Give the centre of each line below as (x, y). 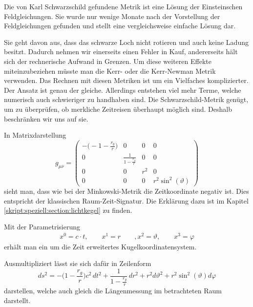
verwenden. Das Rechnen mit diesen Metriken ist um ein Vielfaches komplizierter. (126, 80)
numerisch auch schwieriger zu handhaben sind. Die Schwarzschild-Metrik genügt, (126, 99)
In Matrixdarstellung (35, 135)
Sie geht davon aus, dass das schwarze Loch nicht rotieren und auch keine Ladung (126, 42)
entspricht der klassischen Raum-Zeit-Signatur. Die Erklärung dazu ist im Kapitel (126, 200)
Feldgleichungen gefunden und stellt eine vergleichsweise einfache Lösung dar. (120, 26)
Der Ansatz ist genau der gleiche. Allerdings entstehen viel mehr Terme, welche (123, 90)
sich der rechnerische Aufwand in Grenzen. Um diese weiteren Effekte (108, 61)
